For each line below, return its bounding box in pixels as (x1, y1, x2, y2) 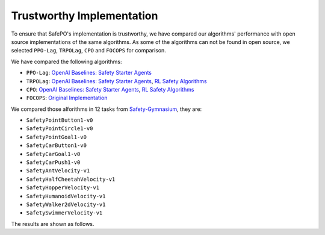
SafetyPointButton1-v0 (26, 117, 93, 124)
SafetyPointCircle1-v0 (26, 125, 93, 132)
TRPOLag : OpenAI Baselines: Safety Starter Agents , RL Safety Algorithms (26, 77, 207, 84)
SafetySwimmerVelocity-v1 (26, 210, 103, 216)
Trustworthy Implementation (11, 9, 158, 22)
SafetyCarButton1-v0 (26, 142, 87, 149)
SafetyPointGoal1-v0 (26, 133, 87, 140)
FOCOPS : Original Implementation (26, 94, 108, 102)
